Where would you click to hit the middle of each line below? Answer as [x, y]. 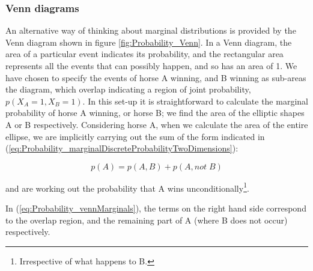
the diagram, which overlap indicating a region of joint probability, [128, 89]
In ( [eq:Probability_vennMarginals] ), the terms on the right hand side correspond [156, 208]
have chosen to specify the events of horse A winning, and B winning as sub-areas [156, 77]
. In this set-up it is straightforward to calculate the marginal [195, 101]
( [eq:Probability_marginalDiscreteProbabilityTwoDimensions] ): [122, 148]
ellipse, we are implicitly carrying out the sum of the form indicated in [135, 136]
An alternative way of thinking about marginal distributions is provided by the [151, 30]
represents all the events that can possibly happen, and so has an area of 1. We [151, 65]
